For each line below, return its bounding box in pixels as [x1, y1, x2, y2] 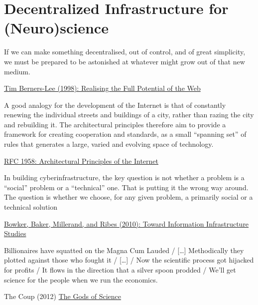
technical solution [4, 202, 58, 212]
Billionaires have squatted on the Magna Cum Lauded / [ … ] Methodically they [4, 245, 244, 255]
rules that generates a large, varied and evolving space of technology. [4, 139, 214, 149]
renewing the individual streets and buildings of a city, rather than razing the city [4, 109, 254, 120]
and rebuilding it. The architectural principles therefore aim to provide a [4, 119, 226, 129]
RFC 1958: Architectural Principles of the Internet [4, 155, 158, 166]
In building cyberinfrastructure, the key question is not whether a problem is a [4, 172, 245, 183]
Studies [4, 228, 26, 239]
